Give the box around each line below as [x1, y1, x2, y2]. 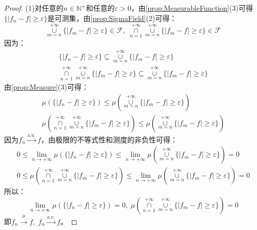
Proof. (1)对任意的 [4, 3, 64, 13]
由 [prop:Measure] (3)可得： [4, 81, 89, 92]
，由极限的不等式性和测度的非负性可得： [41, 134, 177, 144]
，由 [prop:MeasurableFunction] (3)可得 [131, 3, 253, 13]
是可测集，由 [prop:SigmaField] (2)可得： [47, 12, 177, 23]
